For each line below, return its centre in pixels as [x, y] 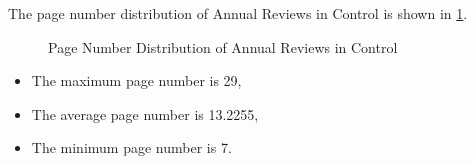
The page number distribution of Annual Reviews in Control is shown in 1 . [238, 13]
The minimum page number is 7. [131, 147]
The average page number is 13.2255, [145, 113]
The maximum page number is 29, [136, 80]
